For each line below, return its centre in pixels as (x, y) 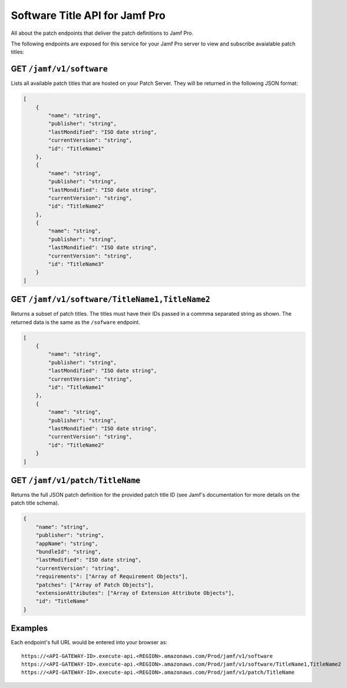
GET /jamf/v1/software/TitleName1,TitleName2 (110, 299)
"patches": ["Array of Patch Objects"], (95, 585)
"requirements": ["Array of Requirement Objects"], (112, 576)
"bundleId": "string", (68, 551)
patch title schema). (35, 503)
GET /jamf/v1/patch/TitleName (76, 480)
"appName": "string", (67, 543)
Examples (29, 628)
